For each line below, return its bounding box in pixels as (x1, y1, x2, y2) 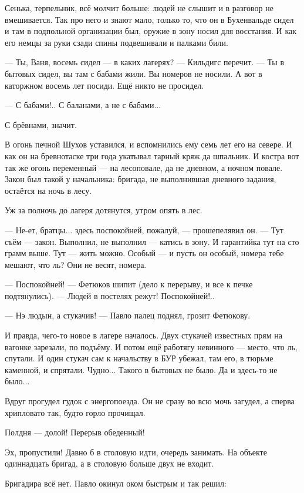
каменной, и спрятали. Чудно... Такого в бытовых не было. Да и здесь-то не (5, 363, 278, 375)
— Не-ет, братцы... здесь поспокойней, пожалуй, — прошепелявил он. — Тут (5, 223, 283, 236)
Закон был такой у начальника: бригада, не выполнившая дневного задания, (5, 173, 276, 185)
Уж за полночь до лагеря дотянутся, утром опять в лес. (5, 204, 202, 216)
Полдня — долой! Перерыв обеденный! (5, 426, 145, 438)
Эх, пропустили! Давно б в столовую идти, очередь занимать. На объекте (5, 445, 267, 458)
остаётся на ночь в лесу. (5, 184, 92, 196)
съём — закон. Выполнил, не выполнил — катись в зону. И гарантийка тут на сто (5, 235, 299, 247)
